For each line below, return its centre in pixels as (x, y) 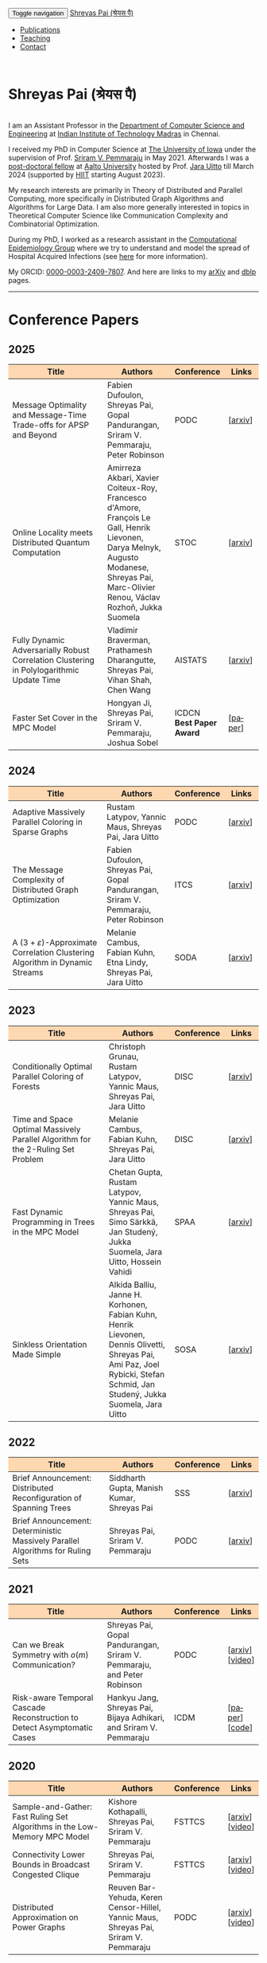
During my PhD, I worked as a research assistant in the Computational (122, 239)
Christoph (127, 1046)
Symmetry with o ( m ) (50, 1655)
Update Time (37, 680)
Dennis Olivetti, (137, 1345)
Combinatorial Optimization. (54, 224)
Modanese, (128, 567)
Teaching (35, 38)
